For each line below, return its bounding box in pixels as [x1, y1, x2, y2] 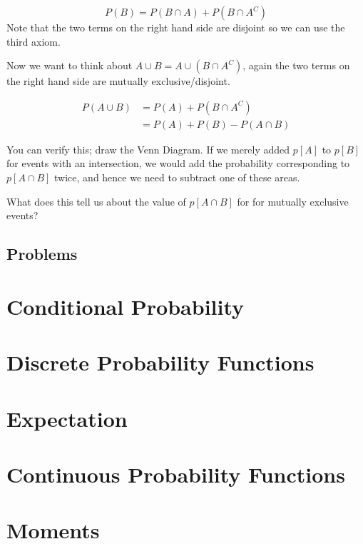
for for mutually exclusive [237, 193, 349, 208]
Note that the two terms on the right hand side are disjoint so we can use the [6, 20, 345, 34]
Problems [6, 243, 78, 265]
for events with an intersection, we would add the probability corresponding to [6, 156, 350, 171]
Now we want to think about [6, 58, 133, 73]
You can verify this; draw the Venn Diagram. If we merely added [6, 141, 290, 156]
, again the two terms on [242, 58, 350, 73]
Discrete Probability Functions [6, 348, 315, 377]
